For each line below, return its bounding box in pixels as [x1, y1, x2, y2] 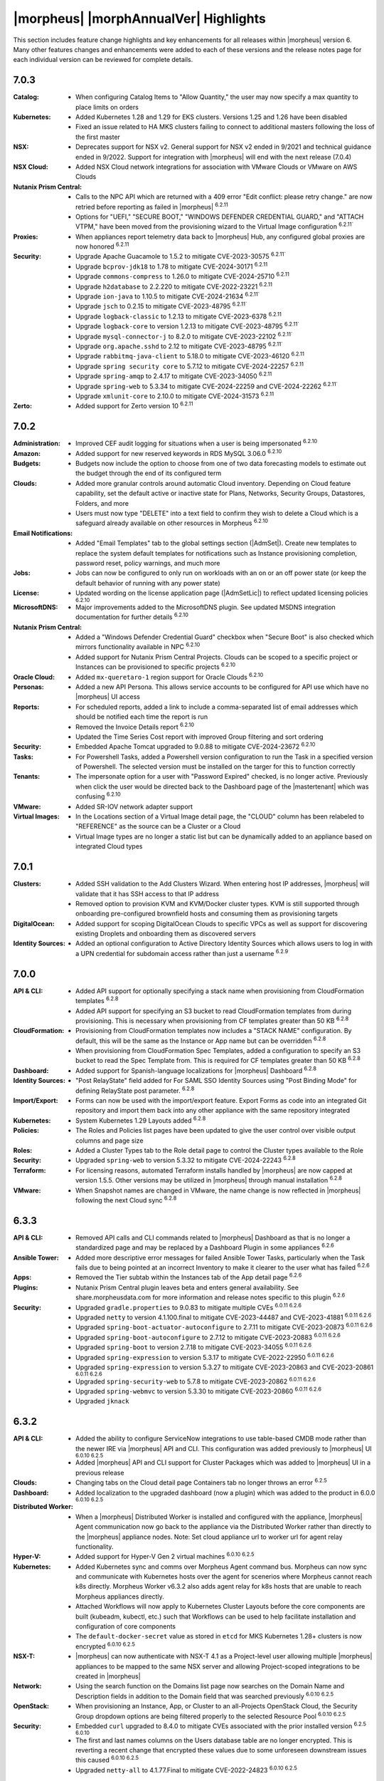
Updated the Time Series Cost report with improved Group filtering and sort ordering [75, 732, 324, 741]
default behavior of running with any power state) [75, 578, 220, 587]
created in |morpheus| [75, 1671, 142, 1681]
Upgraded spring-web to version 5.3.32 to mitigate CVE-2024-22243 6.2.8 [75, 1155, 297, 1165]
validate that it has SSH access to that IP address [75, 889, 220, 898]
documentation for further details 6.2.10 [75, 611, 188, 621]
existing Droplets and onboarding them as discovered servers [75, 930, 256, 938]
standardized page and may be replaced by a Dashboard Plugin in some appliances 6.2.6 [75, 1242, 334, 1252]
